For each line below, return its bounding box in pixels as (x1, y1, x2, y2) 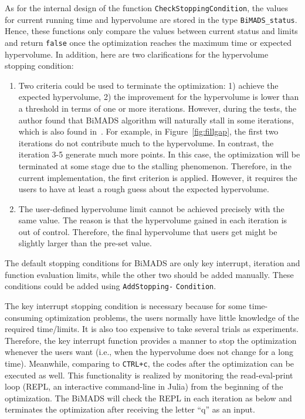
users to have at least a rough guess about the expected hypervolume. (18, 183, 269, 195)
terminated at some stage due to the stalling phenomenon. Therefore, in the (18, 159, 292, 172)
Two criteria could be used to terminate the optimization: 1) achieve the (18, 79, 279, 91)
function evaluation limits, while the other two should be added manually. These (5, 268, 294, 280)
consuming (5, 311, 43, 323)
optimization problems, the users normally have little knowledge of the (45, 311, 299, 323)
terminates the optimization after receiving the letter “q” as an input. (5, 403, 255, 415)
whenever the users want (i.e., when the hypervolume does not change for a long (5, 346, 293, 358)
